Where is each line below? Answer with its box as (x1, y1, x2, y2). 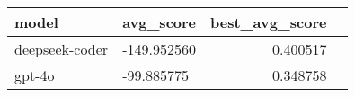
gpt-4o (14, 65, 55, 85)
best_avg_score (210, 12, 327, 32)
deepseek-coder (14, 39, 109, 59)
